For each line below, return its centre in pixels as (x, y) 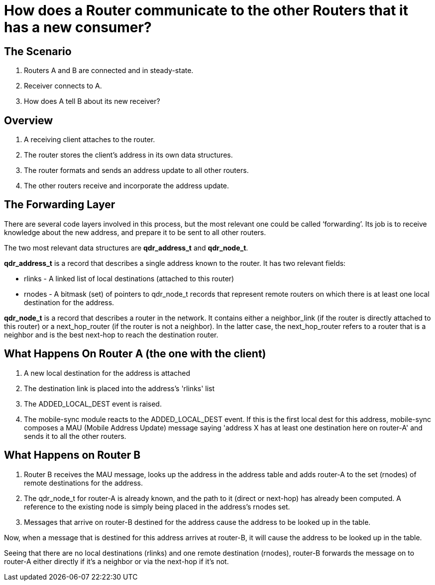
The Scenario (38, 51)
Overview (29, 120)
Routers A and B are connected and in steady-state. (109, 71)
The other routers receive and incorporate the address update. (127, 186)
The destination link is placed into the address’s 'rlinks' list (119, 388)
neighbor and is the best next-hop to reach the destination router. (111, 334)
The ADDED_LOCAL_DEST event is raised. (93, 404)
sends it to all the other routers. (75, 436)
